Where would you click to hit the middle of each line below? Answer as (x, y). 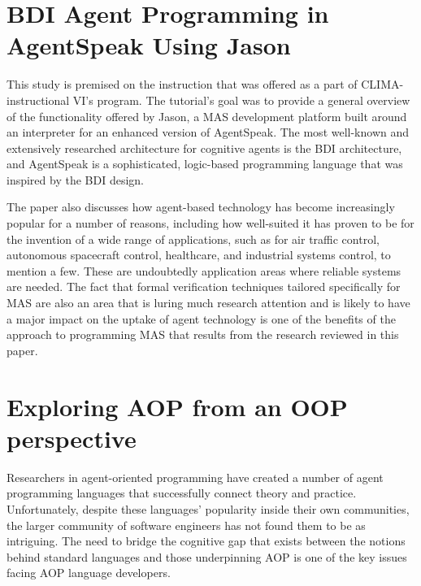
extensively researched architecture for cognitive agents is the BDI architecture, (204, 148)
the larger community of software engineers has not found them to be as (186, 525)
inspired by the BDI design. (75, 179)
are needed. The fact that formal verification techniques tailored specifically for (204, 286)
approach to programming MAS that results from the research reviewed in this (203, 334)
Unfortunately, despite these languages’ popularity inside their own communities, (208, 508)
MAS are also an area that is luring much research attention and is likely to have (208, 303)
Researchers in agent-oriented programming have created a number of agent (195, 477)
